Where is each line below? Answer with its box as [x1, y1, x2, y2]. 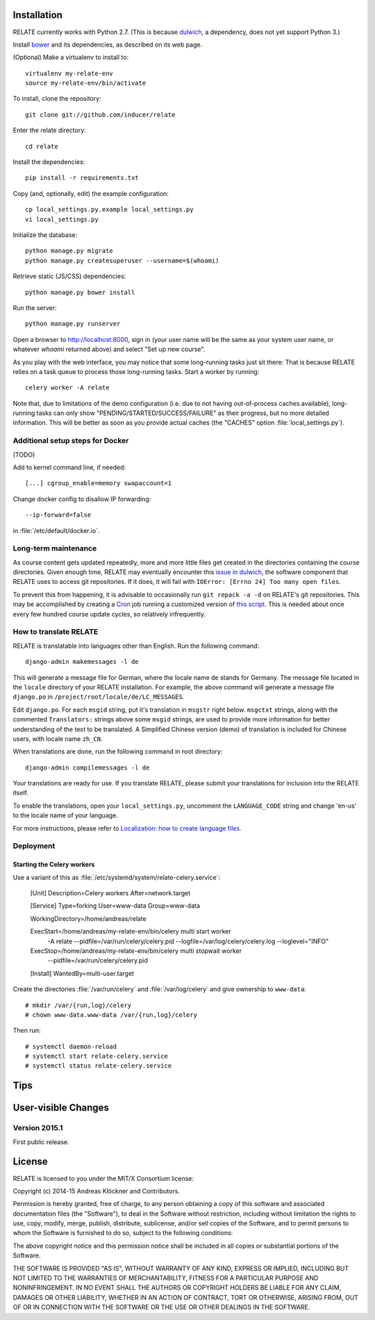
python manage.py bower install [25, 288, 135, 296]
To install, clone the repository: [12, 95, 101, 103]
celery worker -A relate [25, 384, 110, 392]
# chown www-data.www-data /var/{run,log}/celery [25, 1011, 198, 1018]
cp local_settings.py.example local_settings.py [25, 206, 194, 213]
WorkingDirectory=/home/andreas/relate [30, 914, 147, 922]
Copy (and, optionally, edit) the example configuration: [12, 189, 169, 197]
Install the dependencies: [12, 158, 85, 166]
